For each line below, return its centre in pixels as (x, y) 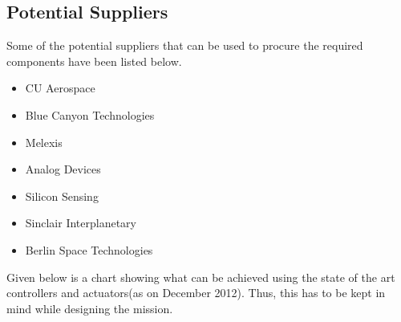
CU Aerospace (60, 88)
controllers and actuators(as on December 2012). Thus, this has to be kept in (196, 293)
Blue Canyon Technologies (90, 114)
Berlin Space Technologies (89, 249)
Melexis (44, 142)
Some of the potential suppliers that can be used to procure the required (185, 45)
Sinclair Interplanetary (81, 223)
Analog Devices (63, 169)
